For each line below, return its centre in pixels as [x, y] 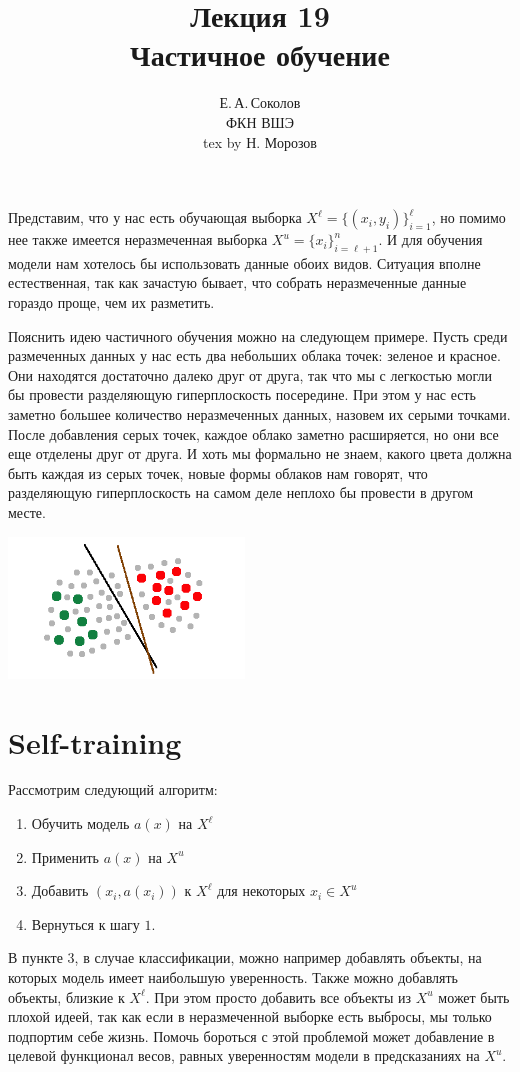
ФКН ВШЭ [260, 121]
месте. [27, 512]
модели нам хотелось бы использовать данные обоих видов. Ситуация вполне [244, 262]
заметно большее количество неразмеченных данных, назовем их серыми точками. [259, 414]
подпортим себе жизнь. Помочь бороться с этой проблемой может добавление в [251, 1035]
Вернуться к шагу [85, 923]
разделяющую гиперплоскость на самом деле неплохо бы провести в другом [241, 492]
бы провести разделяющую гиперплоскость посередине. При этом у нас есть [242, 394]
